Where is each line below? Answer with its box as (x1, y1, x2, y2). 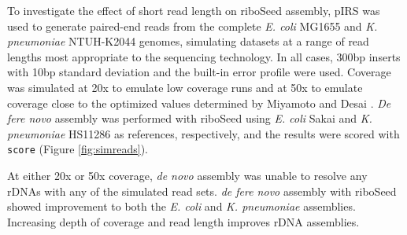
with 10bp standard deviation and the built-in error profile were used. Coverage (7, 64, 391, 80)
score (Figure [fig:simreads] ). (7, 141, 148, 157)
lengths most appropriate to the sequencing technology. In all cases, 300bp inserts (7, 48, 401, 64)
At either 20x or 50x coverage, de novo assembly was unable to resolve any (7, 167, 368, 183)
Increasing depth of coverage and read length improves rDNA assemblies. (7, 213, 360, 229)
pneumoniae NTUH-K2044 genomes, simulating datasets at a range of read (7, 33, 369, 50)
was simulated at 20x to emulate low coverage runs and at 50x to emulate (7, 79, 363, 95)
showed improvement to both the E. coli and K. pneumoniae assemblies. (7, 198, 356, 215)
